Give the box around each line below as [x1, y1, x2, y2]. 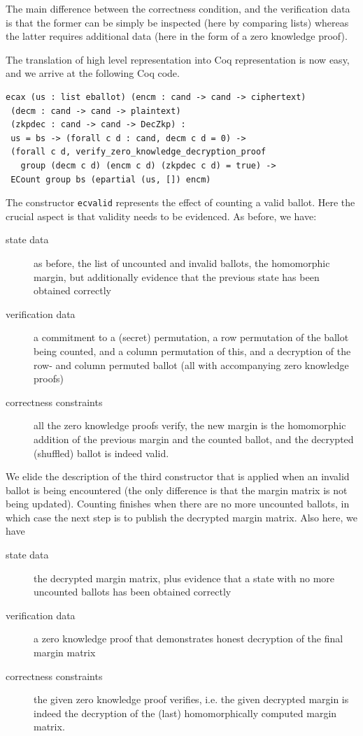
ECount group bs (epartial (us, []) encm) [10, 174, 211, 185]
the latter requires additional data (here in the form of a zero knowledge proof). [6, 29, 348, 43]
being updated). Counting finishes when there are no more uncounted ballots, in [6, 496, 350, 511]
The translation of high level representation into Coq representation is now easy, [6, 52, 350, 66]
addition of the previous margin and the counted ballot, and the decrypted [34, 431, 354, 446]
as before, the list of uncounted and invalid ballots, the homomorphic [34, 255, 330, 270]
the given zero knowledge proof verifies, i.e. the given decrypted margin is [34, 692, 349, 707]
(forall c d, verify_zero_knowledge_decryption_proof [10, 147, 266, 157]
